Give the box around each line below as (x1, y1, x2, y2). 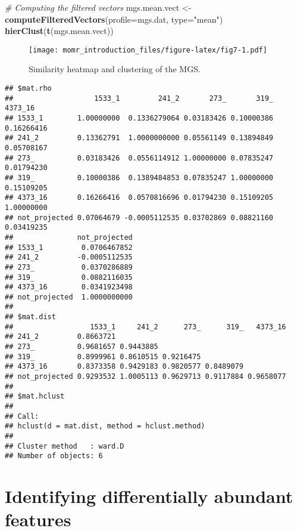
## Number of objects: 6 (5, 452, 103, 461)
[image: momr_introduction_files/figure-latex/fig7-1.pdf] (29, 45, 267, 54)
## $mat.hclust (5, 392, 65, 401)
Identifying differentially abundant (5, 484, 293, 508)
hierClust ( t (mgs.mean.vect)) (5, 24, 114, 37)
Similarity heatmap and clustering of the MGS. (29, 63, 201, 75)
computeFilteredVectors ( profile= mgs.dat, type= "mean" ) (5, 13, 223, 25)
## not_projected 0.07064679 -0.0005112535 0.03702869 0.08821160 (5, 213, 274, 222)
